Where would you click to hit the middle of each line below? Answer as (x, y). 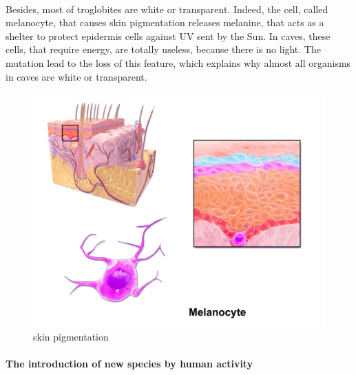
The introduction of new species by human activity (129, 364)
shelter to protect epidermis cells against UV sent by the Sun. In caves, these (168, 36)
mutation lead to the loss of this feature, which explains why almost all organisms (178, 62)
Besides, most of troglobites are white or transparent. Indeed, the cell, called (167, 9)
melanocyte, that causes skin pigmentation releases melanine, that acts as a (165, 22)
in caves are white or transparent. (76, 76)
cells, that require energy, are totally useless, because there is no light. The (163, 49)
